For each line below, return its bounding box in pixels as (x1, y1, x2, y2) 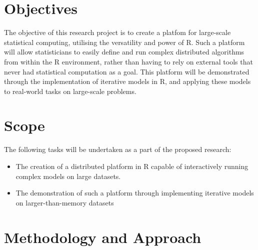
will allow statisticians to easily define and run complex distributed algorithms (4, 46, 244, 57)
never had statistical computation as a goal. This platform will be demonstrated (4, 66, 249, 76)
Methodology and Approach (4, 226, 201, 247)
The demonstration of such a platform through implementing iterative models (15, 187, 254, 198)
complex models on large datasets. (15, 170, 121, 181)
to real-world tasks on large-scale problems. (4, 85, 136, 96)
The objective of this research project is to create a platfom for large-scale (4, 27, 231, 37)
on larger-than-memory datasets (15, 197, 114, 207)
